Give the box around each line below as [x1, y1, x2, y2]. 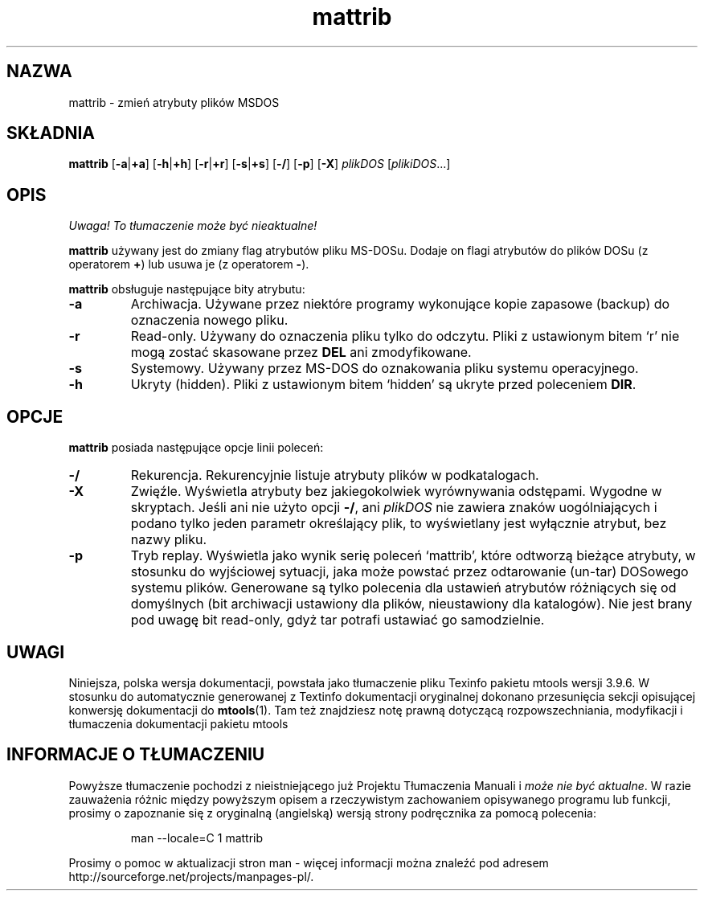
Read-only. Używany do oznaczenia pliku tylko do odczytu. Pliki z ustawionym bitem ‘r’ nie [130, 328, 680, 345]
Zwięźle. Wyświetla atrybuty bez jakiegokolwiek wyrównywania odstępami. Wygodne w [130, 483, 662, 500]
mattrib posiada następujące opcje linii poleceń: [68, 440, 324, 455]
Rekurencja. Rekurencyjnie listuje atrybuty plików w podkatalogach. [130, 467, 539, 484]
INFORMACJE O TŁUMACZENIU [6, 744, 265, 765]
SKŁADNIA [6, 123, 95, 144]
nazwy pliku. [130, 531, 207, 548]
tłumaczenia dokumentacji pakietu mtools [68, 716, 289, 731]
